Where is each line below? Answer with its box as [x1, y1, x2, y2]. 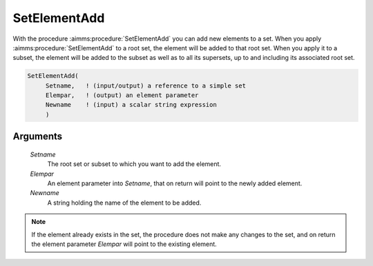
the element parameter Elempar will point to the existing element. [31, 240, 217, 248]
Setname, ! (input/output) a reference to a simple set [45, 81, 247, 90]
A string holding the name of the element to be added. [47, 198, 202, 207]
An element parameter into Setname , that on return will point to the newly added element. [47, 179, 303, 187]
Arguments [12, 131, 63, 143]
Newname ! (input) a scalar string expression [45, 101, 217, 109]
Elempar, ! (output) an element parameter [45, 92, 199, 99]
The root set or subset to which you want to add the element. [47, 160, 221, 168]
